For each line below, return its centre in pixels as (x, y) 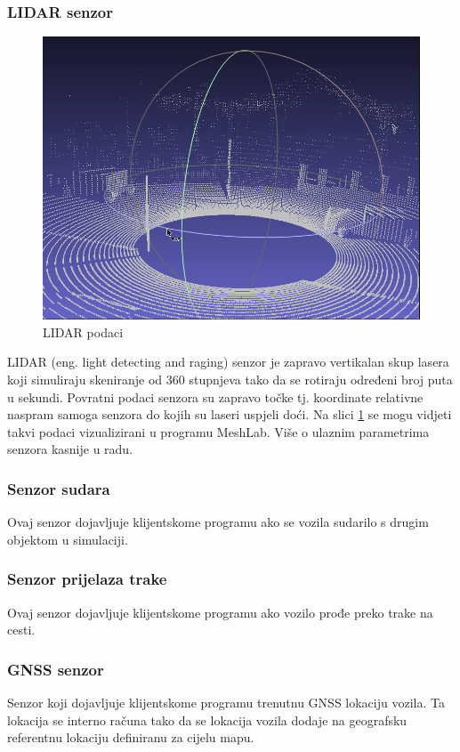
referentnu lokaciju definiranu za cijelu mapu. (131, 737)
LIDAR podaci (83, 332)
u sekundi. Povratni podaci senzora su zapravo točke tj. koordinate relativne (215, 396)
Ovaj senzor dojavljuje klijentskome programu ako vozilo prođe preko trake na (220, 612)
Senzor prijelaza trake (87, 579)
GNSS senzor (56, 669)
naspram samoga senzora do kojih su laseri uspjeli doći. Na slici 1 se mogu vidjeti (230, 414)
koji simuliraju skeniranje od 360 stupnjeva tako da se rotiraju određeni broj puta (230, 379)
